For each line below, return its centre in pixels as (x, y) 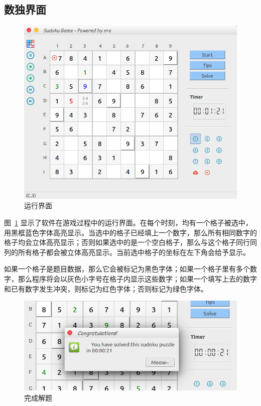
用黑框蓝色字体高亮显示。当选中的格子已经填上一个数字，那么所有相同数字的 (130, 232)
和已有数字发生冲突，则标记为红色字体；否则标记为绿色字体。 (106, 288)
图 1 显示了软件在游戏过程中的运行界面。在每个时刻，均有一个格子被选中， (128, 223)
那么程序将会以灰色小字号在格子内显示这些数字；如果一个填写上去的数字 (137, 279)
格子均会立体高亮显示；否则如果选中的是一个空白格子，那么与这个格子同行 (127, 242)
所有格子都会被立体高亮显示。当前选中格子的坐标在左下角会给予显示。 (134, 252)
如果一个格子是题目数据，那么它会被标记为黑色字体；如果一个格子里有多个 (127, 269)
